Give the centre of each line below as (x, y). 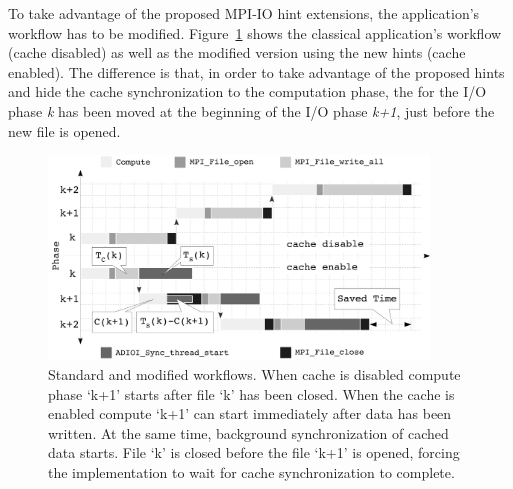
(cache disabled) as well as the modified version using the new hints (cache (237, 52)
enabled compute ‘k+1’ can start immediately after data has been (250, 413)
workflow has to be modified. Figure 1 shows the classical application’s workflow (255, 32)
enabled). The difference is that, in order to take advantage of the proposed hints (256, 71)
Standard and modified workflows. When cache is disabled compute (254, 374)
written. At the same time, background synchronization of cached (248, 432)
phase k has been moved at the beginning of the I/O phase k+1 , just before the (251, 110)
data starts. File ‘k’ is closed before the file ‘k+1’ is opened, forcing (254, 452)
